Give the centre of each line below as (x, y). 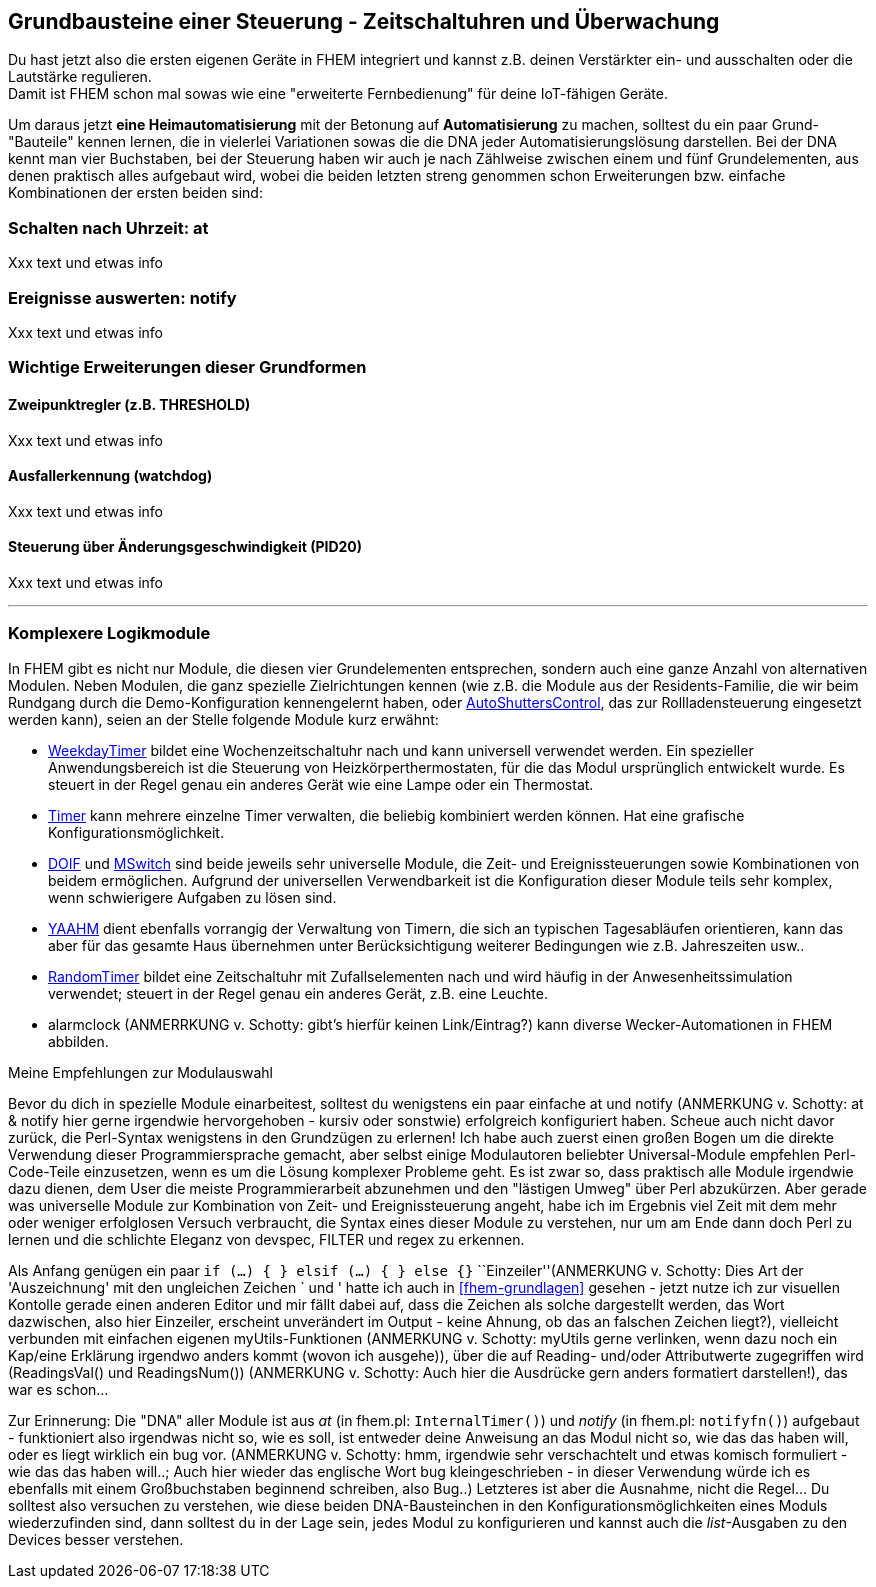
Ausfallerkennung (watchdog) (110, 476)
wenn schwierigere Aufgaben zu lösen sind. (192, 897)
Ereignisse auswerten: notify (122, 297)
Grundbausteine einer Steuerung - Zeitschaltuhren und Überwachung (364, 21)
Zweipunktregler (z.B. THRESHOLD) (129, 404)
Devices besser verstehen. (96, 1539)
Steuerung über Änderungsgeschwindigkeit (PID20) (185, 547)
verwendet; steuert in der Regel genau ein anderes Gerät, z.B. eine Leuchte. (298, 993)
